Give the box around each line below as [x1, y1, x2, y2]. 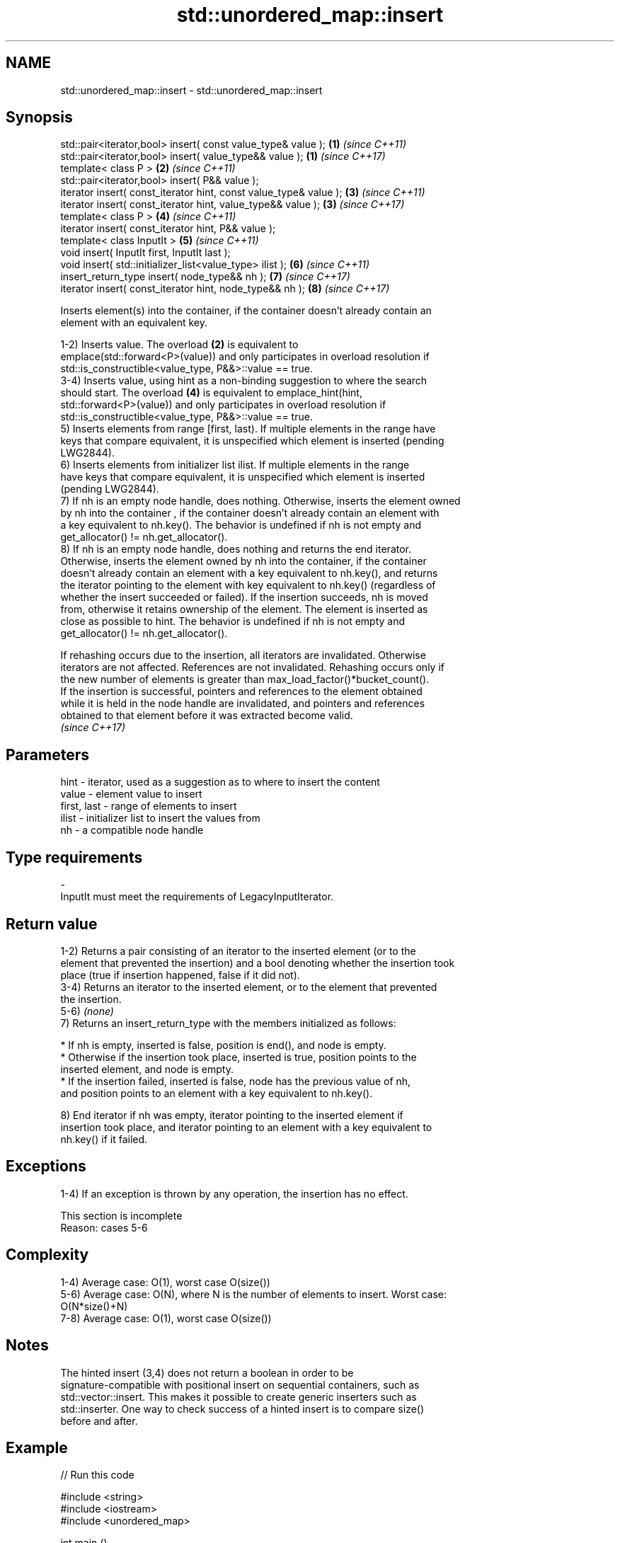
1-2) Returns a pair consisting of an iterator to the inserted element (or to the [60, 944, 416, 957]
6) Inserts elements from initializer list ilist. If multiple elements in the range [60, 459, 410, 471]
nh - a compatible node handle [60, 824, 204, 837]
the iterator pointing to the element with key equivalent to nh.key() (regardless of [60, 579, 436, 592]
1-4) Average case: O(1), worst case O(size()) [60, 1275, 270, 1288]
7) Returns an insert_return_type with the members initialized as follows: [60, 1016, 396, 1029]
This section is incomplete [60, 1209, 183, 1222]
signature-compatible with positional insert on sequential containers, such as [60, 1378, 420, 1391]
